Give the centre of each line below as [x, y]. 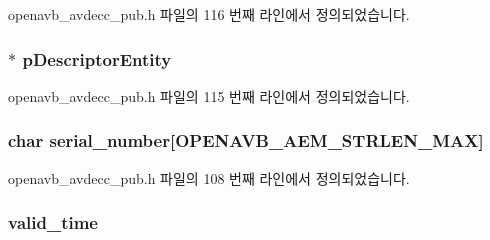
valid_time [53, 222]
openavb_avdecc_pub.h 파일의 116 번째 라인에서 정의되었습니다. [209, 14]
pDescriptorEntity [97, 58]
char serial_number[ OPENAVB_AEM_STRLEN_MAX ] [246, 140]
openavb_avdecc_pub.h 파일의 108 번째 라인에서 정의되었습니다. [209, 177]
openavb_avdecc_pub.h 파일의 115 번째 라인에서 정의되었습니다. [209, 95]
